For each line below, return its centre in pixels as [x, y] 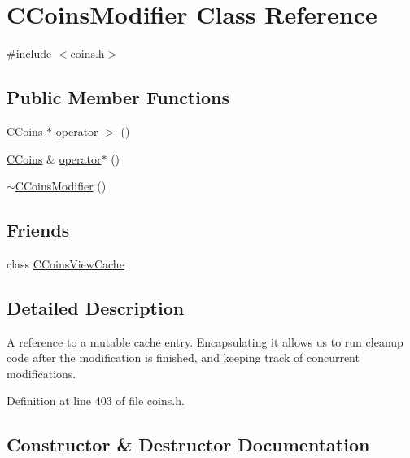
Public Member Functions [118, 97]
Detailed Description [96, 307]
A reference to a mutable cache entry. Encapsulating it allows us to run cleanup [205, 341]
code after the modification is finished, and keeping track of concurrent [183, 358]
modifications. [41, 373]
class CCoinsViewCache [65, 263]
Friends [38, 230]
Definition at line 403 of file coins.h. [96, 401]
